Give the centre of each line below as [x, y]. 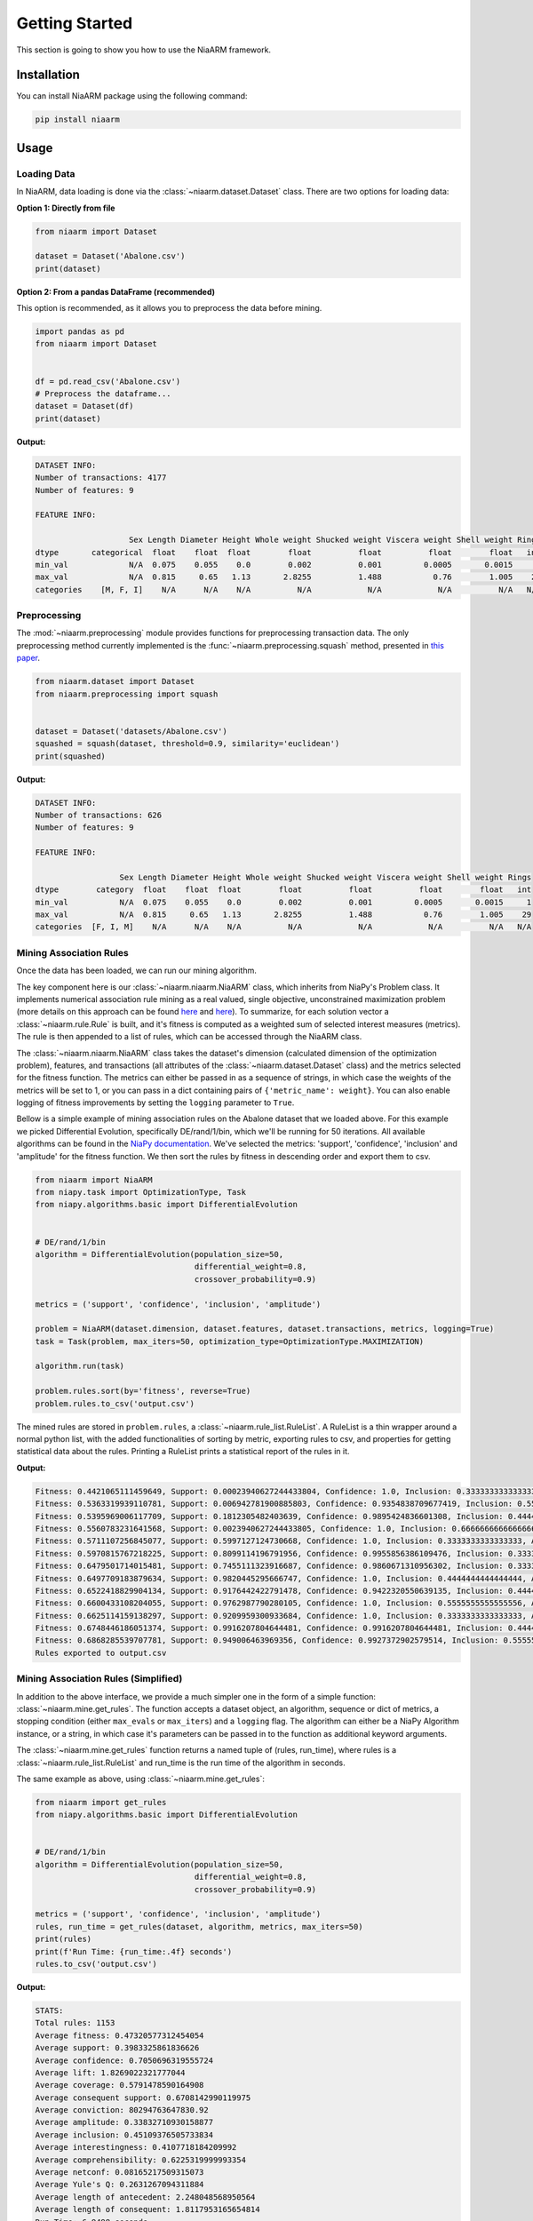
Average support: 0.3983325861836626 [117, 2048]
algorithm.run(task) [80, 1366]
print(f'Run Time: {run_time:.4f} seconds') [134, 1951]
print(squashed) [71, 756]
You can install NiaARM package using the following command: [132, 96]
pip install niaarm [77, 119]
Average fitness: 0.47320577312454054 [119, 2035]
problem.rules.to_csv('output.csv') [115, 1403]
